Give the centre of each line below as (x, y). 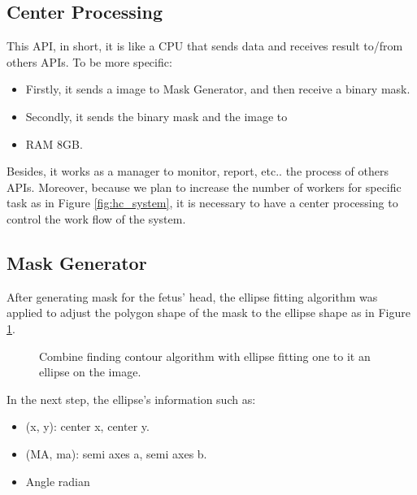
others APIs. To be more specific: (89, 61)
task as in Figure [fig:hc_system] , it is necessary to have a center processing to (202, 203)
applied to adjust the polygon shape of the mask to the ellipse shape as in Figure (208, 313)
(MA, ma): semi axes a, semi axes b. (116, 453)
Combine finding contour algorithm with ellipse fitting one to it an (205, 356)
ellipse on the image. (90, 372)
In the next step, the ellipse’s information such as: (131, 399)
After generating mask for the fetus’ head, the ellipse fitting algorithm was (192, 296)
